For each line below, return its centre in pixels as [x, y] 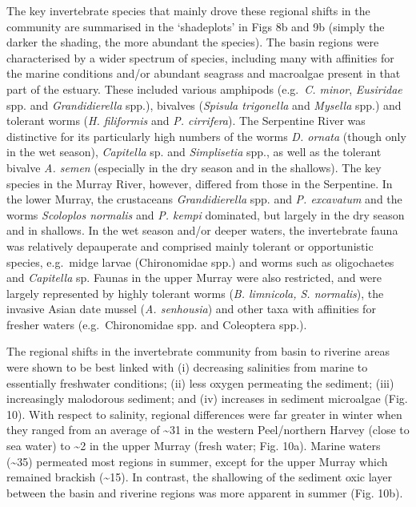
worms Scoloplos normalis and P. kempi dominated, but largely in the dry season [206, 214]
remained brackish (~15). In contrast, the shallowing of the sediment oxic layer [199, 477]
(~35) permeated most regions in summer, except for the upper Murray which [197, 461]
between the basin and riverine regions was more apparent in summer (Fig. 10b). [205, 492]
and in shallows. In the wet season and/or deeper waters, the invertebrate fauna [202, 230]
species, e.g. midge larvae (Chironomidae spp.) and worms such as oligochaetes [200, 262]
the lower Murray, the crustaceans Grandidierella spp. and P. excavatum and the [204, 199]
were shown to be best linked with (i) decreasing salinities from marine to [187, 367]
